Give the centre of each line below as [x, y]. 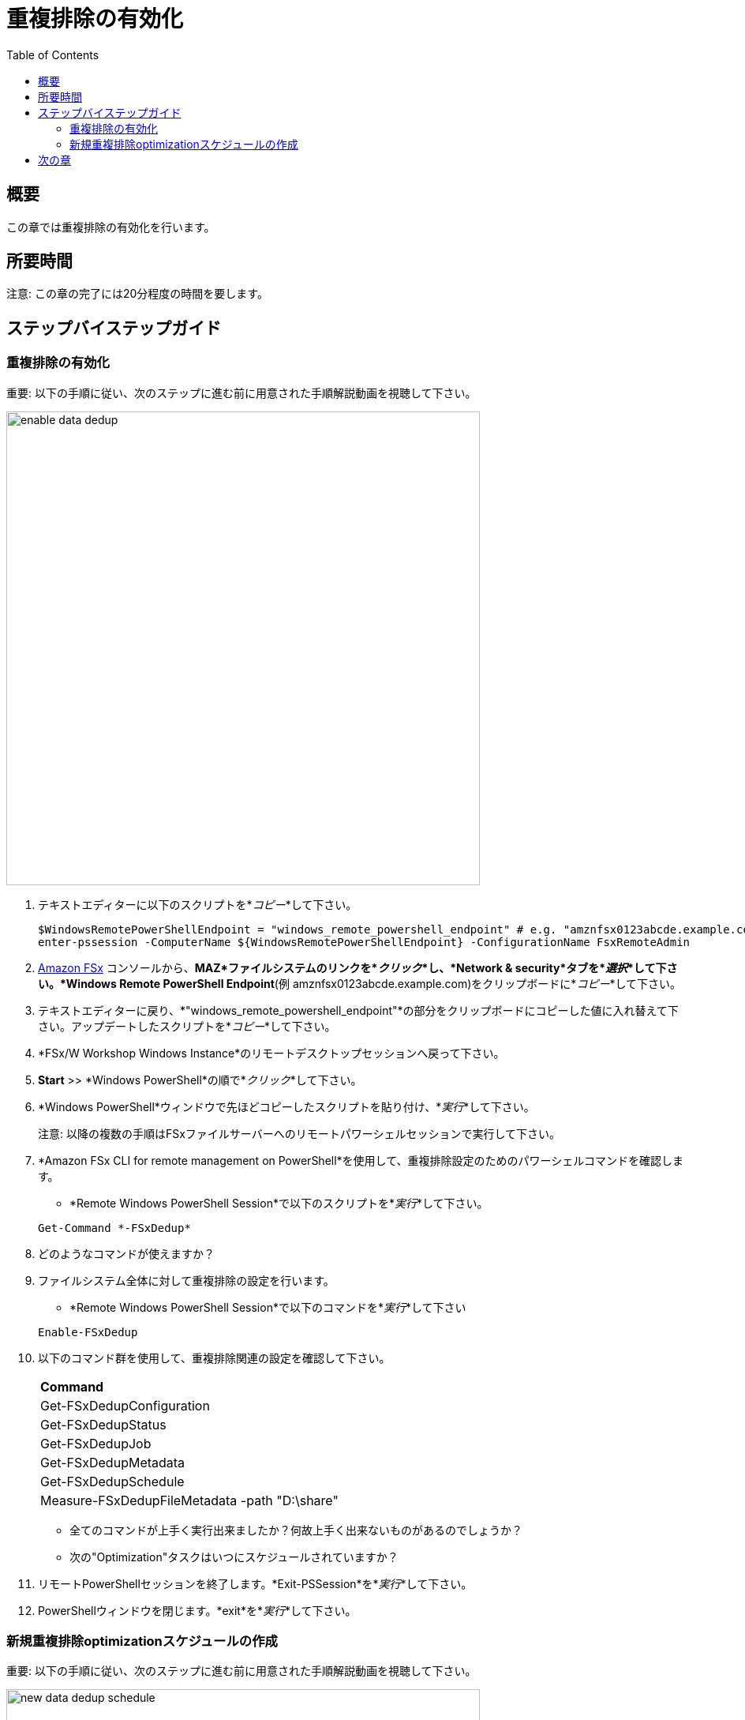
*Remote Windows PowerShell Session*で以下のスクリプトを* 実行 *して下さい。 [279, 1203]
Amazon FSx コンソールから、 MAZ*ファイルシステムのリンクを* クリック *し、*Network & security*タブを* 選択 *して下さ [358, 967]
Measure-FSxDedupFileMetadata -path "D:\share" [189, 1500]
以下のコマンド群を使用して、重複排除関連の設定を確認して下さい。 [214, 1358]
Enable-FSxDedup [88, 1332]
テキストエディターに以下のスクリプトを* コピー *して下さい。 [198, 904]
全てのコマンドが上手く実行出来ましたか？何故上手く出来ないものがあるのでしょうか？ [296, 1530]
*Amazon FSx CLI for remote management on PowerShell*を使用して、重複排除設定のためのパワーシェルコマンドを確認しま [361, 1160]
